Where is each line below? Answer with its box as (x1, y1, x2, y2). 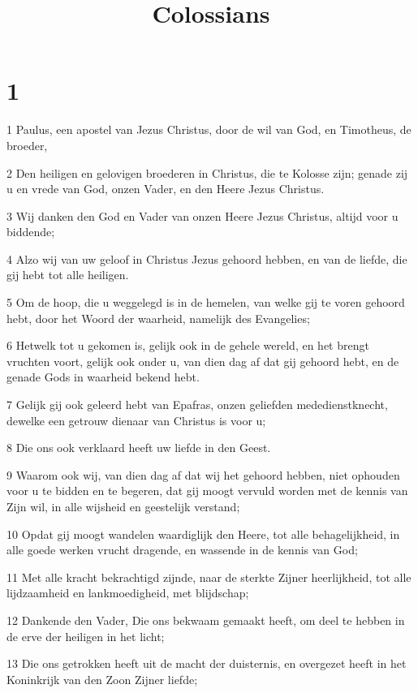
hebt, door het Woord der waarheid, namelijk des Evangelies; (6, 309, 310, 326)
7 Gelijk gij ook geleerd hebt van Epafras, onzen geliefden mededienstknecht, (6, 396, 388, 413)
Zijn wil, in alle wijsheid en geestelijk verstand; (6, 498, 240, 514)
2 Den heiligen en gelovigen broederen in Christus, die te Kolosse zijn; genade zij (6, 164, 408, 181)
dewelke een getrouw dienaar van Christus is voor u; (6, 411, 266, 428)
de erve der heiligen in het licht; (6, 627, 165, 644)
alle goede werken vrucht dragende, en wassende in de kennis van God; (6, 541, 358, 558)
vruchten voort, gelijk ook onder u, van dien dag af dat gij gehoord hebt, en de (6, 352, 399, 369)
